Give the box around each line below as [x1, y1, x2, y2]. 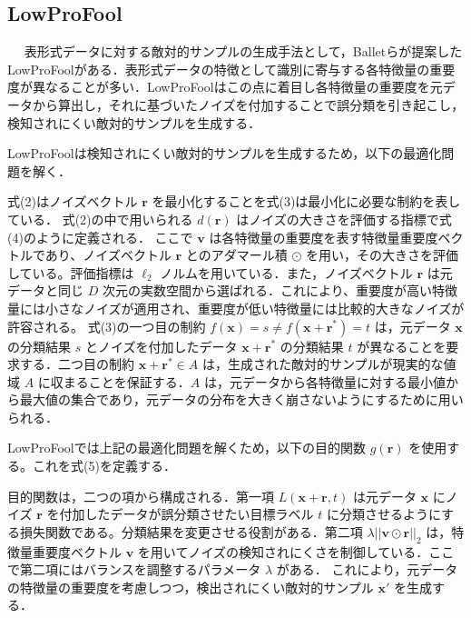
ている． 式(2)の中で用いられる [7, 209, 193, 228]
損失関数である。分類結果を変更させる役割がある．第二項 [19, 522, 363, 541]
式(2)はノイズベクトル [7, 192, 138, 211]
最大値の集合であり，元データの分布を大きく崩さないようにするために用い [19, 390, 464, 409]
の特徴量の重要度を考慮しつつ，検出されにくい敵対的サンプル [7, 577, 374, 596]
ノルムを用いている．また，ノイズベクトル [160, 263, 413, 282]
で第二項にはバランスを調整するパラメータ [7, 560, 261, 579]
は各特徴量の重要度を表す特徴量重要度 [209, 227, 438, 246]
